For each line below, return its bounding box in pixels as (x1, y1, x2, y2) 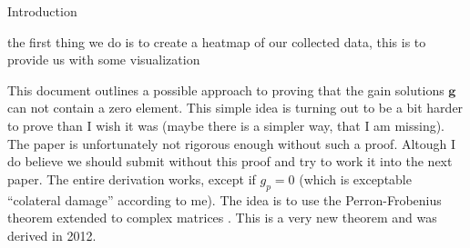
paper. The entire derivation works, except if (7, 169, 256, 188)
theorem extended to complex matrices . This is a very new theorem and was (7, 208, 437, 227)
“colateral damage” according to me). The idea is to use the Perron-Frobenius (7, 190, 442, 209)
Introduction (7, 2, 77, 20)
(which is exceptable (299, 169, 412, 188)
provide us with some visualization (7, 50, 200, 69)
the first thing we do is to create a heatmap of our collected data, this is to (7, 32, 426, 51)
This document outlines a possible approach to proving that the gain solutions (7, 80, 444, 99)
